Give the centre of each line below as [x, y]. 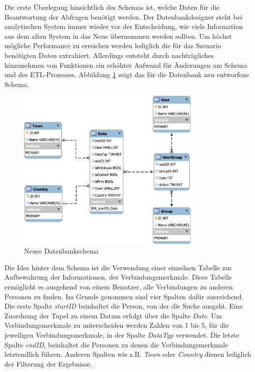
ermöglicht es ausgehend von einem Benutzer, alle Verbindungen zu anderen [119, 287]
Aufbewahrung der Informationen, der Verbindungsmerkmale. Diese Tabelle [118, 277]
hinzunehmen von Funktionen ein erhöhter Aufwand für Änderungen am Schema [126, 65]
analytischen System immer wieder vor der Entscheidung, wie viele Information [124, 26]
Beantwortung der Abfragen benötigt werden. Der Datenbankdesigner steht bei [123, 16]
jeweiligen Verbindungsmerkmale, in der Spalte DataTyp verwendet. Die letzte [122, 335]
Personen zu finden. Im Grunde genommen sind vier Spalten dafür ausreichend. [124, 296]
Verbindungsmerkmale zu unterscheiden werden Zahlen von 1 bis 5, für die [117, 325]
